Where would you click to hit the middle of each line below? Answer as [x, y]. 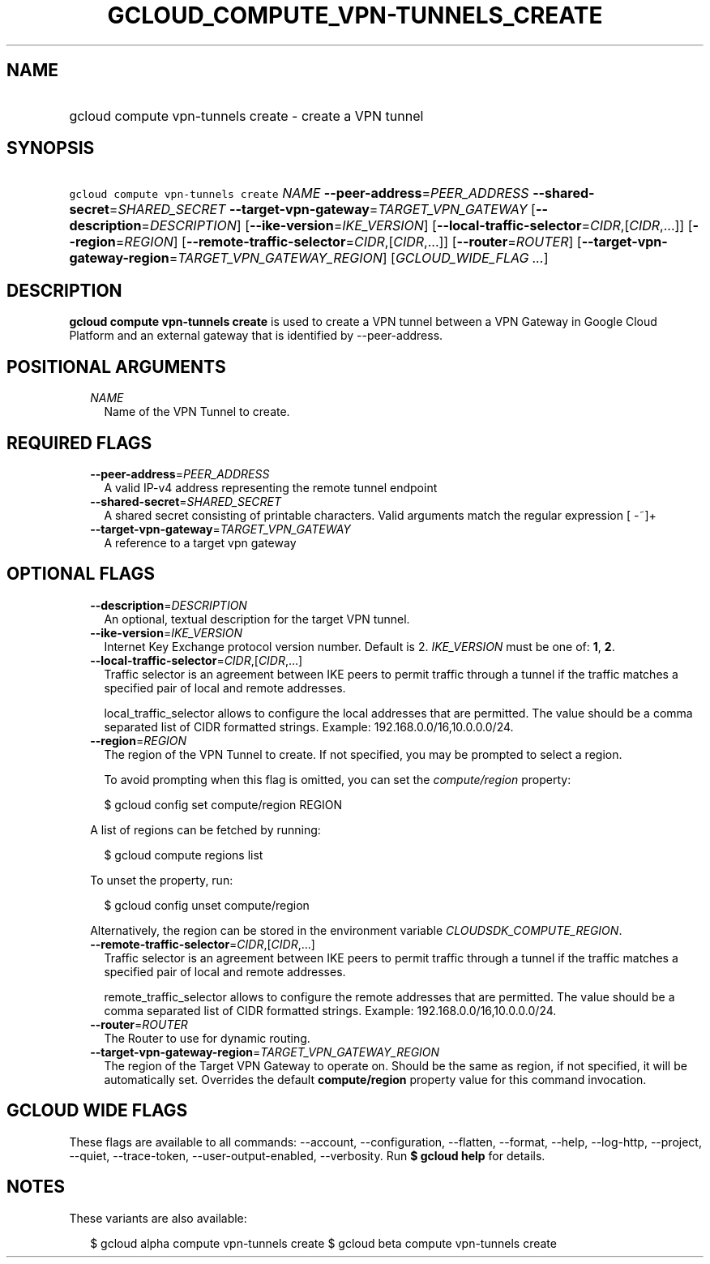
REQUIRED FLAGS [79, 443]
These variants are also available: [158, 1218]
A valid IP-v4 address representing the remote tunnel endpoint [271, 487]
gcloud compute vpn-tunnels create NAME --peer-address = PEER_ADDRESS [299, 193]
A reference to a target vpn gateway [200, 542]
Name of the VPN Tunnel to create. [197, 412]
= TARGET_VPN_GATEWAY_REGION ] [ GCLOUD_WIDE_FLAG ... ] [359, 258]
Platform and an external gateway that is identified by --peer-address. [256, 336]
